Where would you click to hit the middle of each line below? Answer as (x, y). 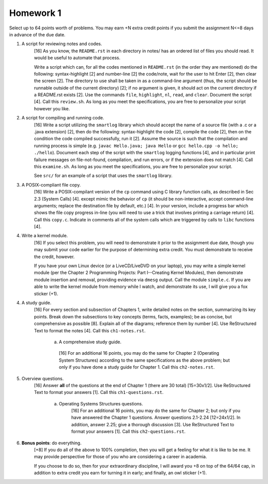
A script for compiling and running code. (63, 118)
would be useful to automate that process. (77, 58)
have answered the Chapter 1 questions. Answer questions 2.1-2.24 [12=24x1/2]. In (156, 417)
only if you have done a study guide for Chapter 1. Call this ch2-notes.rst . (137, 367)
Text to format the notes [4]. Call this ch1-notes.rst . (90, 330)
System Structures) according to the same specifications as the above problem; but (144, 360)
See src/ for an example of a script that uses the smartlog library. (103, 176)
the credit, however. (54, 257)
